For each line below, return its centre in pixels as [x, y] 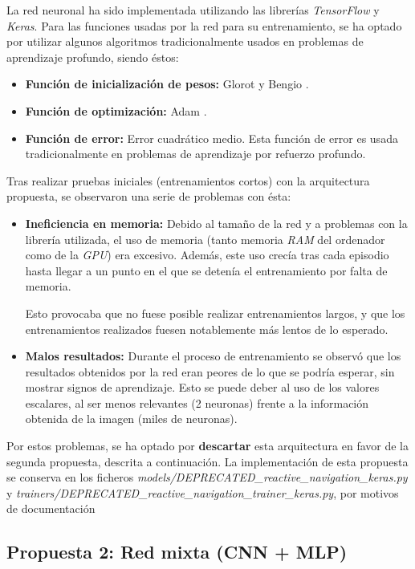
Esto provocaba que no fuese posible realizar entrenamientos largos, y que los [215, 313]
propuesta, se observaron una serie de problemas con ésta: [149, 196]
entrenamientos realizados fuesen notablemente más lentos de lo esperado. [207, 329]
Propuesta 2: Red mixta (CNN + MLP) [177, 552]
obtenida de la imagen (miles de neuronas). [131, 419]
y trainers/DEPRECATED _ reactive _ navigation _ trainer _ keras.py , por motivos [203, 492]
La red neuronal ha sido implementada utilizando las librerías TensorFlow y [193, 10]
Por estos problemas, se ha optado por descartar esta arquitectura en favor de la [207, 446]
